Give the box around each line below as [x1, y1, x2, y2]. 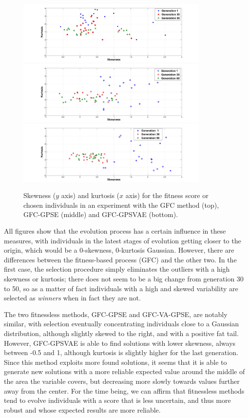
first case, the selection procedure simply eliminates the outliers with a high [4, 264, 230, 274]
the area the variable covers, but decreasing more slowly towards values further [4, 376, 240, 386]
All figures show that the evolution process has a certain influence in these [4, 226, 226, 236]
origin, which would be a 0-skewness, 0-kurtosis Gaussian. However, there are [4, 245, 234, 255]
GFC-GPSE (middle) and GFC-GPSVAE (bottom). [23, 209, 178, 219]
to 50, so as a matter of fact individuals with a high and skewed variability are [4, 283, 238, 293]
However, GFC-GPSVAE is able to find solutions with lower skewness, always [4, 338, 236, 348]
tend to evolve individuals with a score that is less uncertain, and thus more [4, 395, 231, 405]
